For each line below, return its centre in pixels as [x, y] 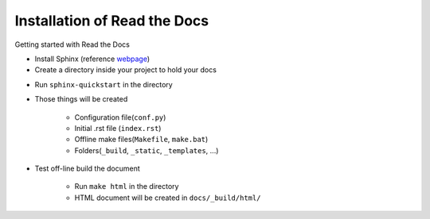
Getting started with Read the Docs [72, 44]
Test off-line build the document [88, 169]
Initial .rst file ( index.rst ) [118, 128]
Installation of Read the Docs [112, 21]
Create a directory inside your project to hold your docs [125, 70]
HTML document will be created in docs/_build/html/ [168, 198]
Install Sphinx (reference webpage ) [92, 59]
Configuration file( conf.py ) [120, 117]
